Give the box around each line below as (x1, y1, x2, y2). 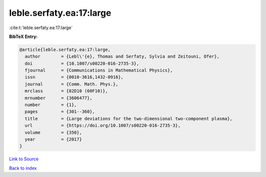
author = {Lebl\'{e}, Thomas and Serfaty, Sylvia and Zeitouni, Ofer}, (25, 54, 220, 59)
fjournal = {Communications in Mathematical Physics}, (25, 68, 173, 73)
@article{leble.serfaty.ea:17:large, (19, 47, 111, 52)
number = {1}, (25, 102, 77, 108)
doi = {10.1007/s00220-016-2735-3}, (25, 61, 139, 66)
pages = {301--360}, (25, 109, 96, 114)
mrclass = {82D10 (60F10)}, (25, 88, 108, 94)
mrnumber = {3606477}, (25, 95, 93, 101)
